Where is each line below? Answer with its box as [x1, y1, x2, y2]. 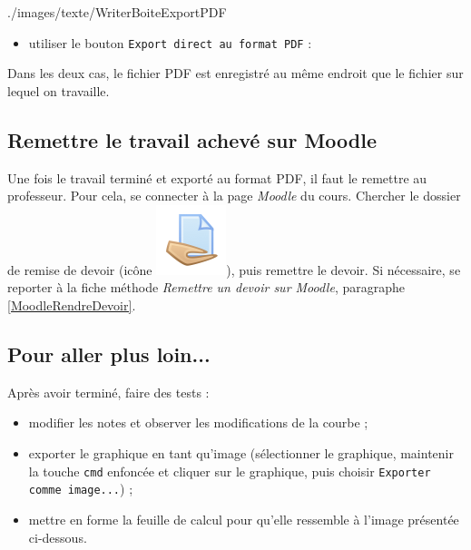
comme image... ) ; [28, 479, 133, 498]
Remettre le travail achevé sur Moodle [7, 125, 378, 153]
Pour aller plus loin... [7, 340, 211, 368]
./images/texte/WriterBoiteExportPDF [7, 3, 227, 21]
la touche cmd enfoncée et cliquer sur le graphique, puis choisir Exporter [28, 461, 431, 480]
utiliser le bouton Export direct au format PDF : [28, 33, 312, 52]
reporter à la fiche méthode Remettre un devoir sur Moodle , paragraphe [7, 278, 406, 297]
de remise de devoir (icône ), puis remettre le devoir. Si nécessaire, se [7, 260, 461, 279]
